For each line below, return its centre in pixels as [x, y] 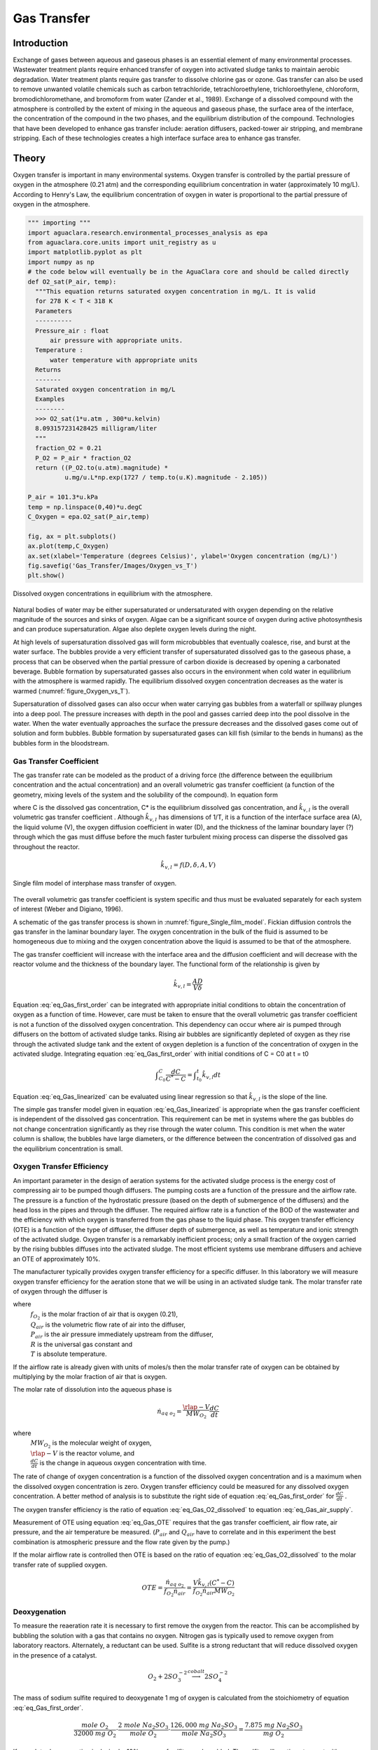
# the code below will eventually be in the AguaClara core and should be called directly [188, 272]
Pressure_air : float [72, 330]
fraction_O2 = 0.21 [69, 448]
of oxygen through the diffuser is [60, 1291]
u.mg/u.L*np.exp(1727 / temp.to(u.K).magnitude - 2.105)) [166, 477]
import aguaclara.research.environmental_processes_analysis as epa [148, 232]
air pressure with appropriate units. [117, 340]
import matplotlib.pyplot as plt [85, 252]
